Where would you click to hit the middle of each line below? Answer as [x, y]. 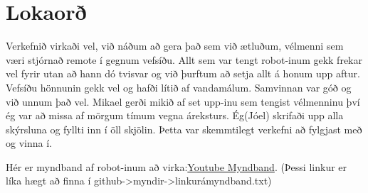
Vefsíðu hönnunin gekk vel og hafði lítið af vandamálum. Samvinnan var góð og [179, 87]
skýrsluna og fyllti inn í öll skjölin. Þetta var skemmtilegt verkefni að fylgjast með [184, 129]
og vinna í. [29, 143]
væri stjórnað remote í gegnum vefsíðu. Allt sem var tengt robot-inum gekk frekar [184, 59]
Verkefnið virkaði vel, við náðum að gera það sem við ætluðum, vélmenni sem [175, 46]
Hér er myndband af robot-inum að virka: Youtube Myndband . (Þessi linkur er [177, 166]
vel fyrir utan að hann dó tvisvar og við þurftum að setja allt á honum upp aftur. [183, 73]
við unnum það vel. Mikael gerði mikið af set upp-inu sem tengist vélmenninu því [183, 101]
